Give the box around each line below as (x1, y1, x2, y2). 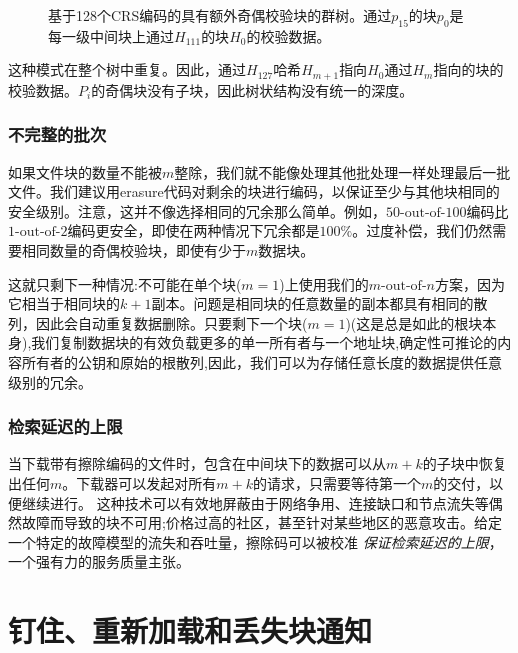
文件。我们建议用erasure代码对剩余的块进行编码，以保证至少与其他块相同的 (8, 181, 500, 202)
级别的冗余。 (8, 371, 92, 392)
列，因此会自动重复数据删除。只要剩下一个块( (8, 312, 308, 333)
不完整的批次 (8, 122, 107, 147)
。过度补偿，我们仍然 (352, 220, 493, 241)
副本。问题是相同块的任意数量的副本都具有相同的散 (151, 293, 488, 314)
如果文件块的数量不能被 (8, 161, 162, 182)
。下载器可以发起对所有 (62, 473, 217, 493)
